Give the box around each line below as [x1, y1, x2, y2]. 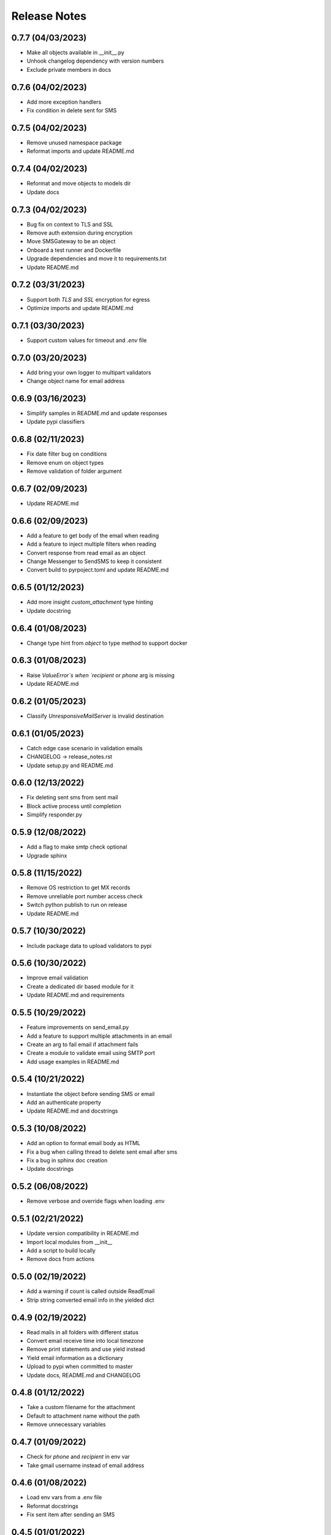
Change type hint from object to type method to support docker [26, 639, 188, 647]
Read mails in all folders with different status [26, 1328, 139, 1335]
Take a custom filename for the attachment [26, 1404, 135, 1411]
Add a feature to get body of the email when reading [26, 532, 159, 539]
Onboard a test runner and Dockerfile [26, 246, 121, 254]
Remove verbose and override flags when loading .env [26, 1197, 165, 1205]
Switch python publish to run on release [26, 901, 127, 909]
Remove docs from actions [26, 1256, 95, 1263]
